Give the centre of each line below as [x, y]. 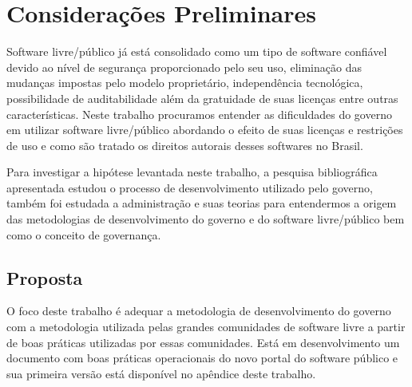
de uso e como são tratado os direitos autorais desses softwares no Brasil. [185, 145]
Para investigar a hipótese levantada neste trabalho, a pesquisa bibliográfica [192, 172]
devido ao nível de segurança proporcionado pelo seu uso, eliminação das [184, 67]
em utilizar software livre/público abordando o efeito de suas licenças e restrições [205, 130]
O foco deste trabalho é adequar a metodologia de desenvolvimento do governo [199, 311]
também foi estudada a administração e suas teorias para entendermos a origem [202, 203]
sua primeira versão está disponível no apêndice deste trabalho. [161, 373]
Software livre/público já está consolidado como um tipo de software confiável [197, 51]
